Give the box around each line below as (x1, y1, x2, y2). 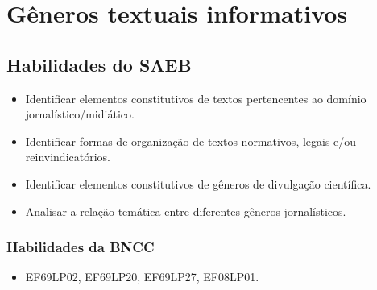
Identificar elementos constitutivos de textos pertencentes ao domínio (25, 89, 367, 106)
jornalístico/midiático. (25, 106, 135, 122)
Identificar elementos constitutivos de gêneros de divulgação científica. (25, 175, 371, 192)
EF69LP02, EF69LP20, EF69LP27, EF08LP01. (25, 268, 259, 285)
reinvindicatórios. (25, 148, 110, 165)
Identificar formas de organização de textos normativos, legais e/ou (25, 132, 357, 149)
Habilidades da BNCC (6, 237, 155, 257)
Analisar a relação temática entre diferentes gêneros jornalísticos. (25, 202, 346, 219)
